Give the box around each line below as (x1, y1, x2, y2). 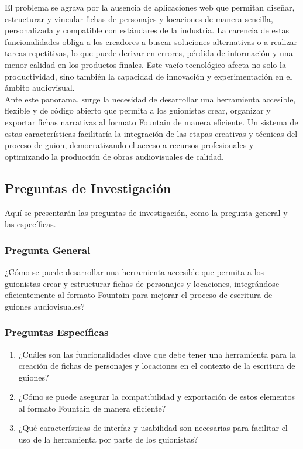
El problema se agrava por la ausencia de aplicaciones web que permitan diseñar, (5, 1, 295, 13)
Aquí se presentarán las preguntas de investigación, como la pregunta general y (5, 206, 288, 218)
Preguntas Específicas (5, 325, 109, 340)
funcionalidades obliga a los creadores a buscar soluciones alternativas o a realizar (5, 35, 298, 47)
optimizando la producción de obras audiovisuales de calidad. (5, 150, 224, 162)
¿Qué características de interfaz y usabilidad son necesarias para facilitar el (18, 421, 288, 434)
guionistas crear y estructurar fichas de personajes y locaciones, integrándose (5, 277, 280, 289)
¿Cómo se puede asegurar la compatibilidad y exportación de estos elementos (18, 390, 295, 403)
